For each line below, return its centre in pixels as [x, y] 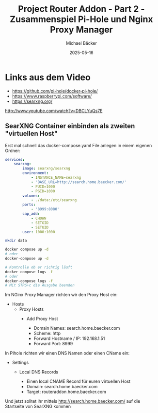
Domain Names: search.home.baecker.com [77, 328]
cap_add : [31, 214]
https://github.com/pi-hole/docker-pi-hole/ [55, 91]
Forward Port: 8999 [53, 344]
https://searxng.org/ [32, 101]
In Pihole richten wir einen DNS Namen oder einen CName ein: [67, 353]
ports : [29, 205]
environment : [36, 173]
